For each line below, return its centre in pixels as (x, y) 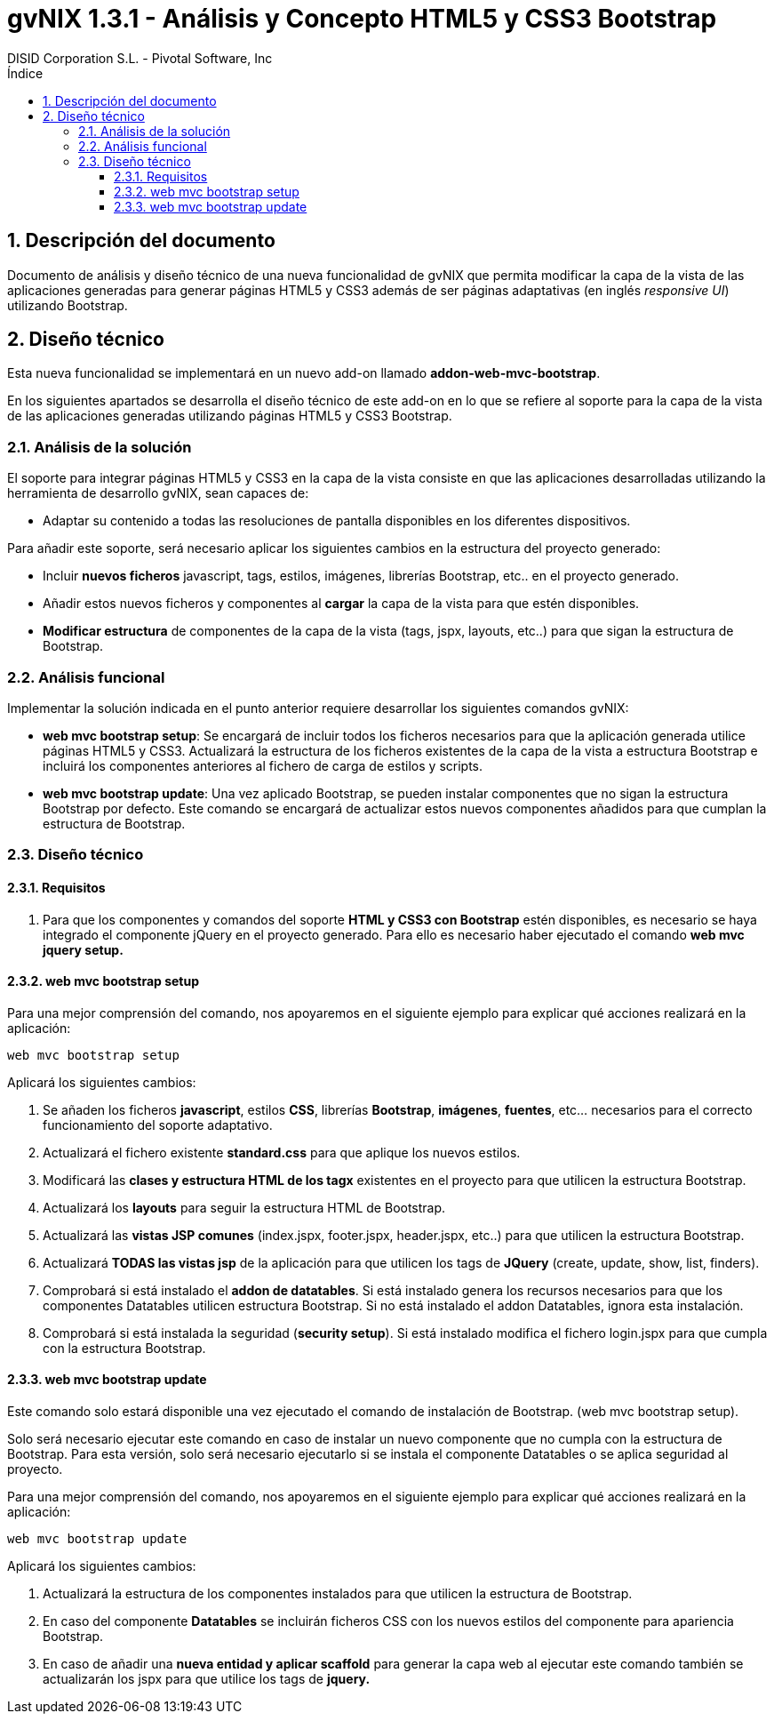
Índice (25, 73)
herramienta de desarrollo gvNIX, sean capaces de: (158, 493)
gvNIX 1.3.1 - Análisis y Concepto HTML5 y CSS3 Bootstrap (362, 19)
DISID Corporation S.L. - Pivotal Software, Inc (140, 58)
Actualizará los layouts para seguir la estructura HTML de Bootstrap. (244, 1207)
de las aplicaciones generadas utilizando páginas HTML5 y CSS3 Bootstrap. (230, 416)
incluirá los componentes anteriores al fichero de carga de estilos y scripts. (263, 765)
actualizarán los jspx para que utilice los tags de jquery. (207, 1678)
